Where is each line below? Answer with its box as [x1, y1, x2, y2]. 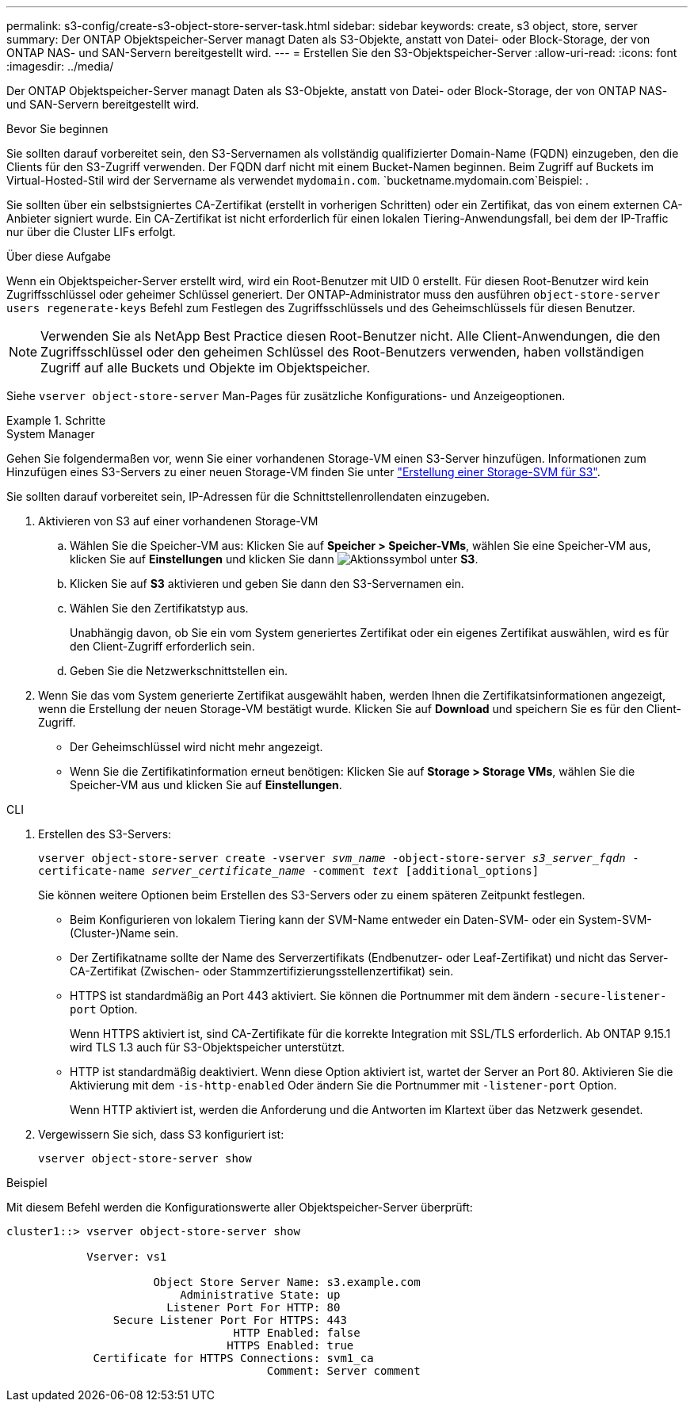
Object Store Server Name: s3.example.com [153, 1276, 421, 1288]
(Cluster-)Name [70, 926, 151, 940]
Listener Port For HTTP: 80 [166, 1301, 341, 1314]
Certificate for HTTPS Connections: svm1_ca [93, 1352, 374, 1364]
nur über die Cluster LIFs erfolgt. [6, 225, 176, 238]
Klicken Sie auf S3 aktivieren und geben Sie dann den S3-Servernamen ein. [70, 577, 464, 590]
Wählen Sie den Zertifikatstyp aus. [70, 601, 249, 615]
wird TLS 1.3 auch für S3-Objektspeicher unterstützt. [70, 1040, 345, 1054]
